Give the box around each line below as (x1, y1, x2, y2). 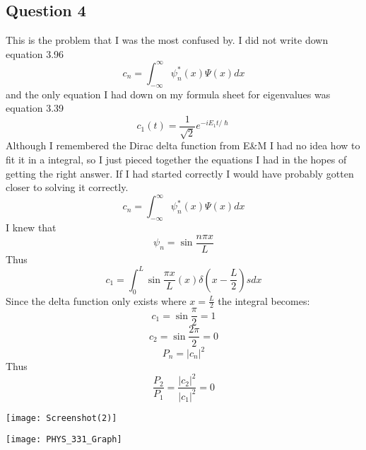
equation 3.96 (6, 46, 64, 61)
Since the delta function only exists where (6, 293, 187, 308)
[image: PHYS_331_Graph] (6, 434, 122, 445)
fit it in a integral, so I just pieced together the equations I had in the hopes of (6, 151, 347, 166)
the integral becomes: (218, 293, 310, 308)
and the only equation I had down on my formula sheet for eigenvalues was (6, 86, 331, 101)
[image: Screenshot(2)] (6, 412, 117, 423)
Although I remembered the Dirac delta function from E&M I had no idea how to (6, 138, 360, 153)
